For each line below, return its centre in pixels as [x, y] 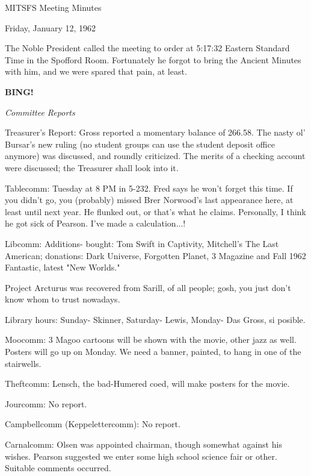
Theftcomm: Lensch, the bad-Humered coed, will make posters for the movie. [147, 384]
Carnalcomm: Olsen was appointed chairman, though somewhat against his [143, 444]
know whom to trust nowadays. [63, 299]
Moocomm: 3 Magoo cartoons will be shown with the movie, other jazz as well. [151, 340]
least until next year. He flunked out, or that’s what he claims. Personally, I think [155, 211]
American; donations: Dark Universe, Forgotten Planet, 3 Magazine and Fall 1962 [155, 255]
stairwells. [23, 363]
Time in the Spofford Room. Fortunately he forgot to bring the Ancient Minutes [153, 59]
